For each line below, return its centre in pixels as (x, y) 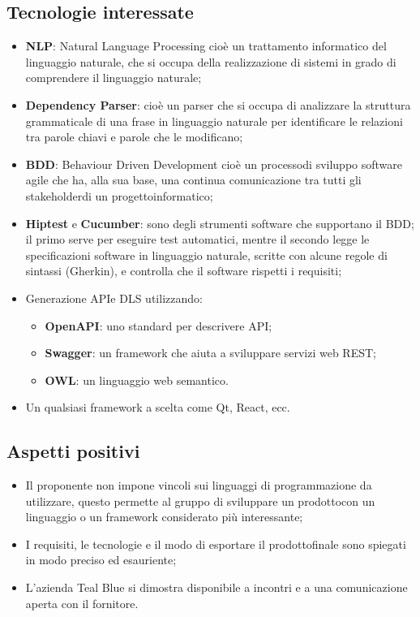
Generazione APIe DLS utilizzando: (114, 298)
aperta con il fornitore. (82, 603)
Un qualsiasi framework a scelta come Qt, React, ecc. (158, 407)
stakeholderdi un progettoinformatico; (119, 195)
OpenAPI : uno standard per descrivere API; (159, 325)
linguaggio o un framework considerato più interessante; (164, 517)
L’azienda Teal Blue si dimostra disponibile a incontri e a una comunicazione (216, 587)
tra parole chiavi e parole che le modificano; (134, 137)
